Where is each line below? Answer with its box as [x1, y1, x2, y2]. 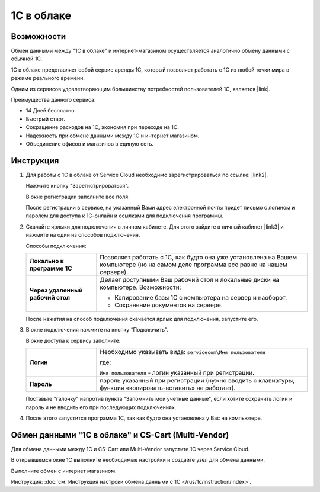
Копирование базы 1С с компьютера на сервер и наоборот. [114, 294, 287, 301]
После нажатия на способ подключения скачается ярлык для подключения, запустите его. [25, 316, 258, 322]
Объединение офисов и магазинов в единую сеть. [25, 140, 154, 147]
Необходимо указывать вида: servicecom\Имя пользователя [100, 348, 266, 356]
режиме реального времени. [11, 75, 85, 82]
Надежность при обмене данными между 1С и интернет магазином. [25, 132, 200, 139]
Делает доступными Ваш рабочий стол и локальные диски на [100, 276, 280, 284]
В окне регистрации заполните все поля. [25, 193, 130, 200]
